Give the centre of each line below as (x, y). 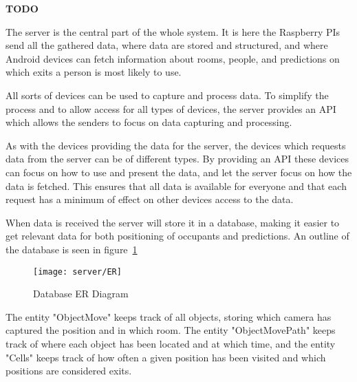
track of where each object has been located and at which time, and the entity (171, 343)
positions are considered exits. (69, 371)
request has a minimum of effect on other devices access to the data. (150, 199)
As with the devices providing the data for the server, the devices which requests (176, 145)
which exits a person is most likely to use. (94, 72)
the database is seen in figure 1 (72, 249)
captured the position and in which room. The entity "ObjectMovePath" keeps (171, 330)
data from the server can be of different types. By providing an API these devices (177, 159)
